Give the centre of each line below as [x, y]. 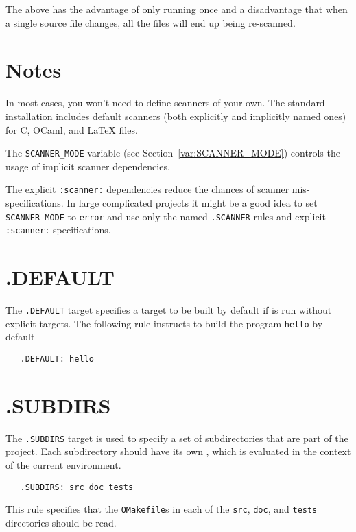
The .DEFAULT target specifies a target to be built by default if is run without [169, 310]
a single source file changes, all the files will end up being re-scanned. [151, 22]
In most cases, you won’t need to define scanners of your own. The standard [165, 103]
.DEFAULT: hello [57, 359]
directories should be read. [61, 522]
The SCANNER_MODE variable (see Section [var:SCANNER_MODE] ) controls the [173, 153]
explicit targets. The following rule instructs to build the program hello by [164, 323]
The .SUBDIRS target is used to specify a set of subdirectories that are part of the [177, 438]
